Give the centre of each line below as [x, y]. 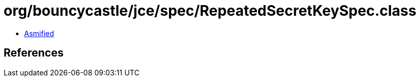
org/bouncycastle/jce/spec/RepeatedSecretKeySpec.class [210, 11]
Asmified [39, 33]
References [34, 53]
